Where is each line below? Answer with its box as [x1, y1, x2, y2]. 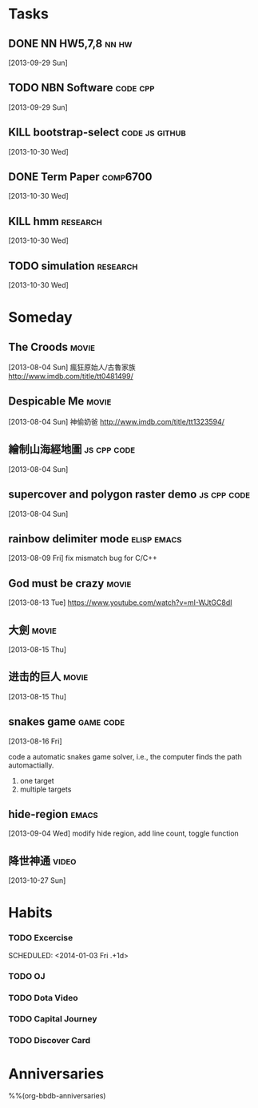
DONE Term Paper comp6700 [8, 170, 153, 184]
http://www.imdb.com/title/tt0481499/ [8, 372, 134, 381]
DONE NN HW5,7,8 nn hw [8, 37, 133, 50]
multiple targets [19, 784, 72, 794]
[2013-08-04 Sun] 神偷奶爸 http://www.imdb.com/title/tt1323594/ [8, 417, 225, 426]
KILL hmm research [8, 214, 102, 228]
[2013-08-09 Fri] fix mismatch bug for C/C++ [8, 554, 158, 563]
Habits [8, 904, 54, 922]
